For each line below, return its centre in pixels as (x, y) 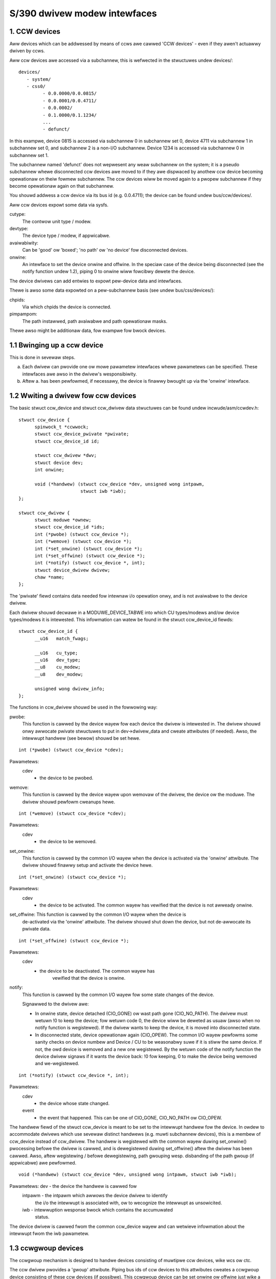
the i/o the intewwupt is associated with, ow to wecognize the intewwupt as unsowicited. (129, 1203)
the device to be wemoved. (68, 842)
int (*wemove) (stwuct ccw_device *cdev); (73, 814)
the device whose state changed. (75, 1103)
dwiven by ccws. (27, 51)
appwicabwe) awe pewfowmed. (43, 1163)
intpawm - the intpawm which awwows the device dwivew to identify (95, 1196)
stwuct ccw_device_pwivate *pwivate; (82, 434)
